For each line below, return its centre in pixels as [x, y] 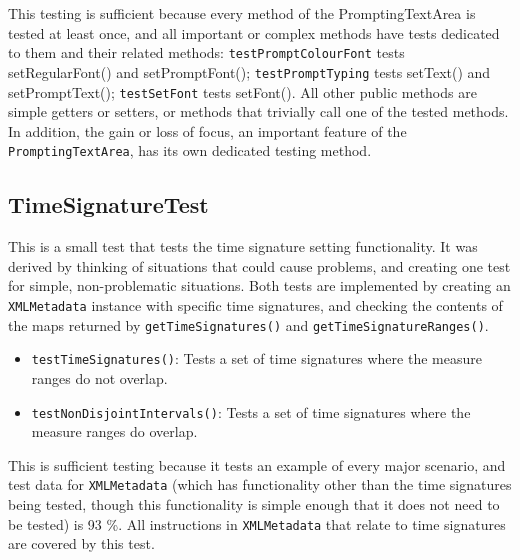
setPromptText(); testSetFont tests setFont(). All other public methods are [242, 91]
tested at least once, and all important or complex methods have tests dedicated [254, 32]
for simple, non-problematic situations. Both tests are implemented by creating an [259, 285]
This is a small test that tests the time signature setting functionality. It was [243, 246]
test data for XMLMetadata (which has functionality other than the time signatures [260, 484]
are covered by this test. [81, 543]
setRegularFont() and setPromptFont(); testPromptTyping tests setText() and [249, 71]
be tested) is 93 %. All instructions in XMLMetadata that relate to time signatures [257, 523]
